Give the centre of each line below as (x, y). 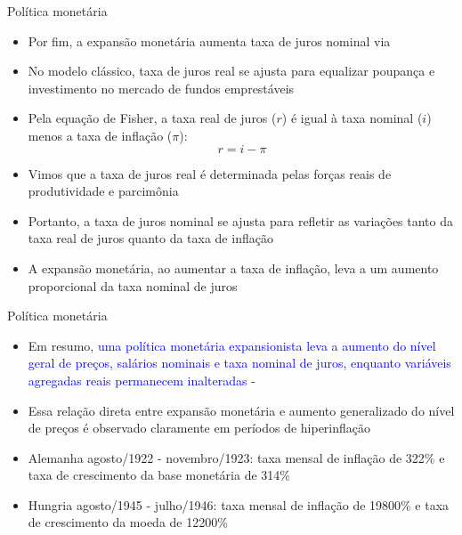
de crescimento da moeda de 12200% (128, 522)
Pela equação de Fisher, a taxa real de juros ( (152, 118)
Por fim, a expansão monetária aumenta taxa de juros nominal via (209, 41)
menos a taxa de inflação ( (100, 135)
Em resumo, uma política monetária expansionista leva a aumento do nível (232, 345)
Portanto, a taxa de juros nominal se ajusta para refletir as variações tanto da (240, 220)
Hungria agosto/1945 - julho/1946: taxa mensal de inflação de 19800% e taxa (239, 504)
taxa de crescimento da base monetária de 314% (159, 475)
